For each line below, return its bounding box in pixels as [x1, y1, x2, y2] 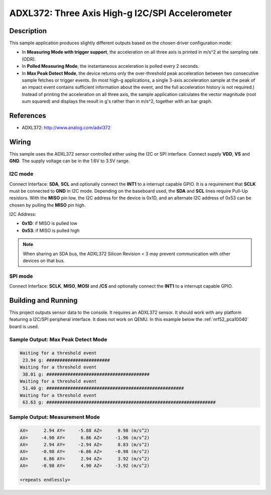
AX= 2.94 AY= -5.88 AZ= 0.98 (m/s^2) [20, 428, 150, 434]
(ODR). [22, 56, 36, 62]
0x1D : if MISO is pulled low [22, 220, 78, 226]
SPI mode [9, 273, 33, 280]
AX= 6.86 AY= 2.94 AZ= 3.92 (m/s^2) [20, 456, 150, 461]
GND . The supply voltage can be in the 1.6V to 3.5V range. [9, 158, 130, 164]
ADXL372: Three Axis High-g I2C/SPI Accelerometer [9, 8, 232, 19]
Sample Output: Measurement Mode [9, 413, 100, 420]
